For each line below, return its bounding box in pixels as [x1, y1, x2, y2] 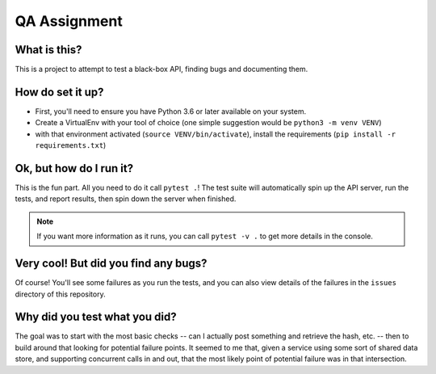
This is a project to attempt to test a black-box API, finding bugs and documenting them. [15, 65, 308, 74]
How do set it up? [15, 85, 104, 99]
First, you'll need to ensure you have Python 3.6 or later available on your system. [35, 106, 307, 116]
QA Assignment [15, 12, 123, 30]
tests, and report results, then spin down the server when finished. [15, 194, 237, 204]
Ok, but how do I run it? [15, 162, 133, 175]
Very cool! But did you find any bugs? [15, 257, 208, 271]
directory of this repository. [15, 289, 106, 299]
